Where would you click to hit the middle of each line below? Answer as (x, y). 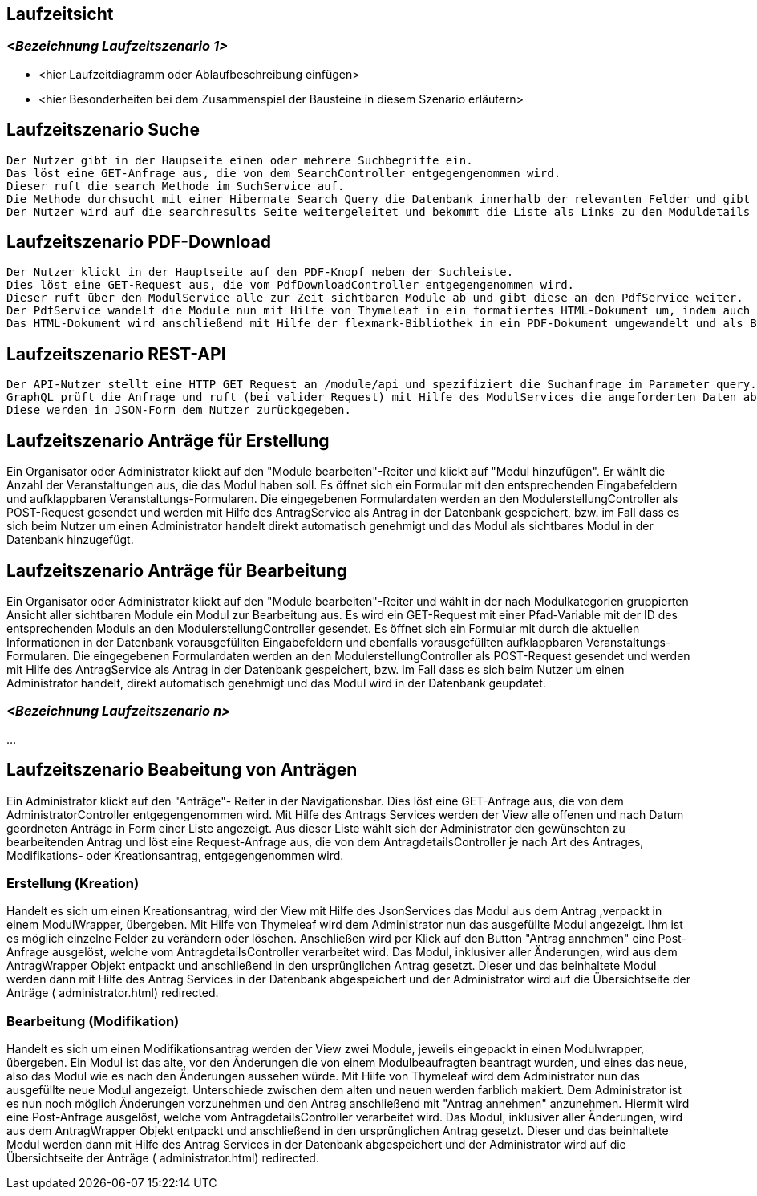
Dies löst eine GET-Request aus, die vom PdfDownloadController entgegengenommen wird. (291, 285)
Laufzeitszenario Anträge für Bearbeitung (177, 570)
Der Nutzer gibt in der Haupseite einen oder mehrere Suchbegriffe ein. (240, 160)
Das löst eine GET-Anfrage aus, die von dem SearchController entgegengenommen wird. (284, 173)
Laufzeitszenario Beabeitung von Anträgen (182, 770)
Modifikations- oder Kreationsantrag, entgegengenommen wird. (175, 855)
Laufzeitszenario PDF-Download (139, 242)
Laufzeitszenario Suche (103, 130)
